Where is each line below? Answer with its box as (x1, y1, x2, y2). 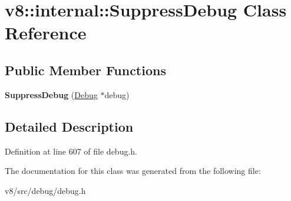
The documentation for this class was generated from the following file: (5, 165, 261, 177)
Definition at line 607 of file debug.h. (5, 145, 138, 157)
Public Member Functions (5, 61, 166, 79)
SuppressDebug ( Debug (5, 88, 98, 101)
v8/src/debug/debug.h (5, 184, 86, 196)
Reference (5, 21, 87, 45)
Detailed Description (5, 117, 134, 135)
